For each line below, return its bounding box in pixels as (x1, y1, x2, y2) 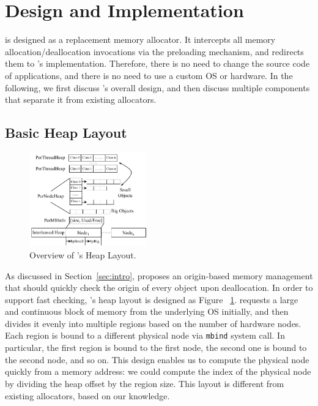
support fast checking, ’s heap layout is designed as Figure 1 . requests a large (5, 293, 298, 306)
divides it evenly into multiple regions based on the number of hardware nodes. (5, 317, 301, 329)
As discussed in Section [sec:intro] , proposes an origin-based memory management (5, 269, 313, 282)
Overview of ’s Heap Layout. (29, 248, 136, 261)
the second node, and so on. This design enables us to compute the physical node (5, 353, 309, 366)
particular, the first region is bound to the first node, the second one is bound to (5, 341, 307, 354)
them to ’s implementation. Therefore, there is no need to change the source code (5, 57, 310, 70)
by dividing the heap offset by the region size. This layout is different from (5, 377, 284, 389)
